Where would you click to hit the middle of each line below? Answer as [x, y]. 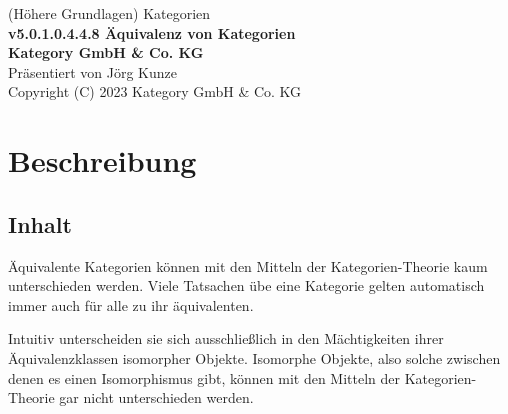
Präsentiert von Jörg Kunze [92, 71]
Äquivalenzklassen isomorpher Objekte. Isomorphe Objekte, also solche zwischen [254, 357]
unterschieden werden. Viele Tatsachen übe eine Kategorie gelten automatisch [246, 285]
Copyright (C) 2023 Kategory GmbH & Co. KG [155, 91]
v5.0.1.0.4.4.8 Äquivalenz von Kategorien [152, 32]
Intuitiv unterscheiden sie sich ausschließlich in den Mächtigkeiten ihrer [226, 338]
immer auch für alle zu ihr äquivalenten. [131, 304]
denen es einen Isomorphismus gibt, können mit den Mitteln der [204, 377]
